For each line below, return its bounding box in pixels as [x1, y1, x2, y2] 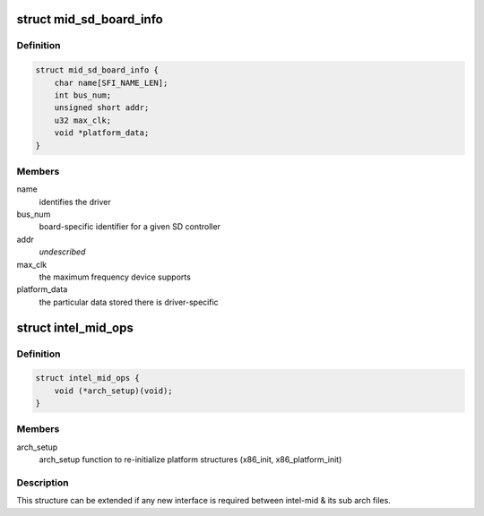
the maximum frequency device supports [39, 271, 192, 282]
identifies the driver [39, 196, 111, 207]
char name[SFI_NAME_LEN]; [54, 77, 169, 88]
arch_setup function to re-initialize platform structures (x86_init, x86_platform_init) [39, 454, 342, 465]
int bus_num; [54, 90, 112, 100]
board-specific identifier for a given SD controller [39, 221, 221, 232]
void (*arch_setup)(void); [54, 385, 174, 396]
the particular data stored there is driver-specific [39, 297, 219, 307]
